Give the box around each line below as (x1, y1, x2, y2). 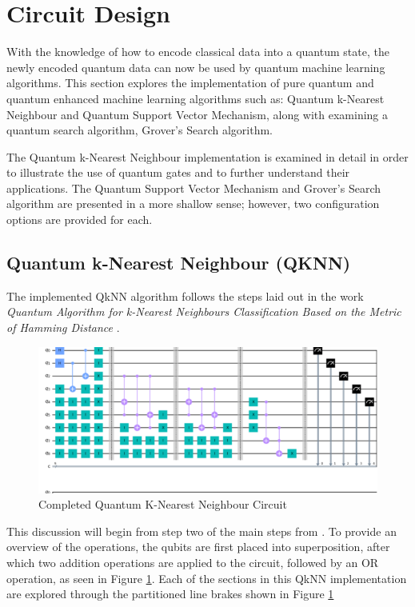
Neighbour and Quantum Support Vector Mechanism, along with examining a (6, 106, 389, 122)
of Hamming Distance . (6, 319, 120, 336)
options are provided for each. (6, 211, 153, 228)
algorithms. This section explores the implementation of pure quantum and (6, 74, 374, 91)
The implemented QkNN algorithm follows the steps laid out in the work (6, 287, 364, 304)
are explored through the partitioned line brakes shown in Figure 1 (6, 585, 334, 602)
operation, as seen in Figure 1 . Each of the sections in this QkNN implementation (6, 569, 407, 586)
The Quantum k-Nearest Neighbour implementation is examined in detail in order (6, 148, 409, 165)
